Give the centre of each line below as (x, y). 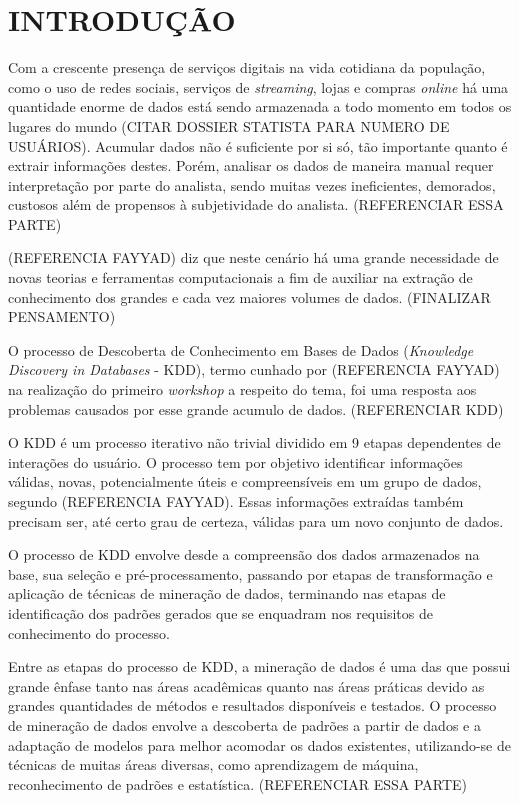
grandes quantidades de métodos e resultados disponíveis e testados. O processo (252, 705)
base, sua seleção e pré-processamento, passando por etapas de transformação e (250, 573)
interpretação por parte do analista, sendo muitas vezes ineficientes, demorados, (252, 184)
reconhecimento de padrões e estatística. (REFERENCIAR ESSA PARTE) (238, 783)
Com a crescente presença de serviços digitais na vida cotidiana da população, (247, 67)
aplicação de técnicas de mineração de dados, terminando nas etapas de (227, 593)
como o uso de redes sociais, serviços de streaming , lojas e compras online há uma (258, 86)
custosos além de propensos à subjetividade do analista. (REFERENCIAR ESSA (256, 204)
